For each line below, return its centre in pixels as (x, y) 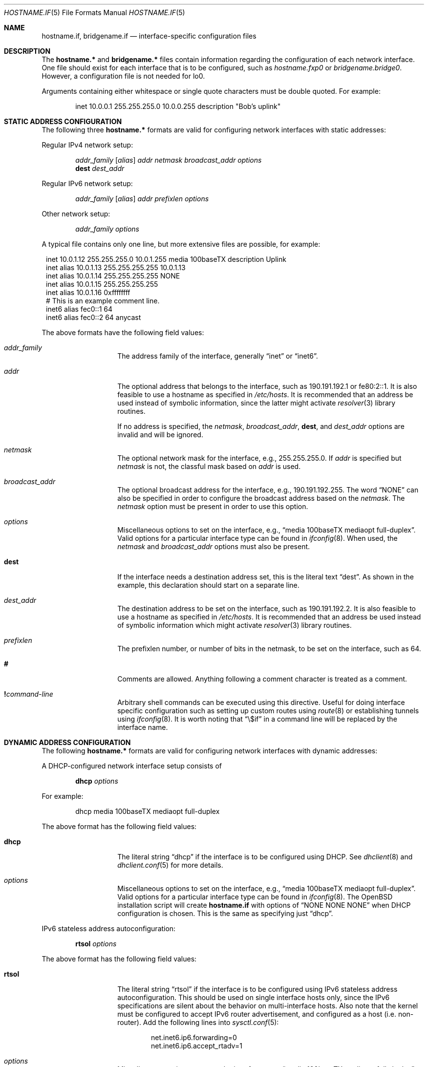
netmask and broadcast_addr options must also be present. (214, 546)
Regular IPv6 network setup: (87, 183)
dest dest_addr (100, 168)
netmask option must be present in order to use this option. (213, 506)
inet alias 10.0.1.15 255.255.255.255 (102, 284)
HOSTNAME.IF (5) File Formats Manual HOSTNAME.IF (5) (95, 12)
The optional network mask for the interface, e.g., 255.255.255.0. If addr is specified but (259, 458)
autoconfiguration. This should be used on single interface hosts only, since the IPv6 (254, 997)
